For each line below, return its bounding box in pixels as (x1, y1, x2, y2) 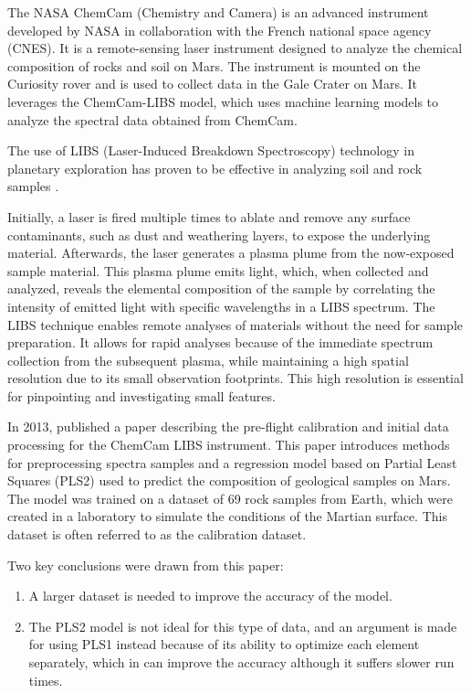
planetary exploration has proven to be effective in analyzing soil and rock (7, 158, 423, 177)
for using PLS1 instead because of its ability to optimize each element (28, 634, 420, 654)
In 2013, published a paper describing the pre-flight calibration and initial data (7, 417, 449, 436)
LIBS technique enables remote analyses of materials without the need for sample (7, 315, 464, 334)
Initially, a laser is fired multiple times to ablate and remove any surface (7, 207, 411, 226)
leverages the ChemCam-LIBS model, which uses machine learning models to (7, 91, 439, 111)
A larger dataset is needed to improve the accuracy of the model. (28, 586, 392, 605)
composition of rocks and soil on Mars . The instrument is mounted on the (7, 56, 421, 75)
